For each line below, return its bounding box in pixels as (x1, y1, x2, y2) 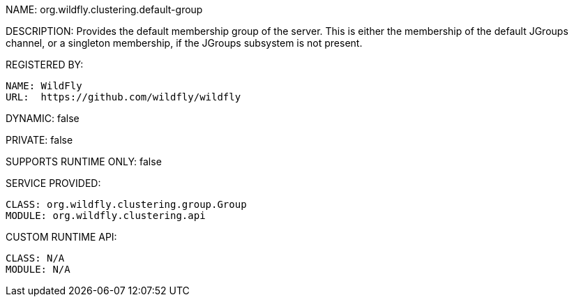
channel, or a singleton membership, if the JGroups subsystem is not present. (6, 37, 363, 49)
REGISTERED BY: (6, 59, 84, 70)
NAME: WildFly (6, 80, 82, 91)
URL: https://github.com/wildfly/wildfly (6, 91, 241, 103)
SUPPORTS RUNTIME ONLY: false (6, 156, 162, 167)
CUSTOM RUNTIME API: (6, 231, 117, 243)
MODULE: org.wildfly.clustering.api (6, 210, 206, 221)
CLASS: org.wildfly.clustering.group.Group (6, 199, 247, 210)
